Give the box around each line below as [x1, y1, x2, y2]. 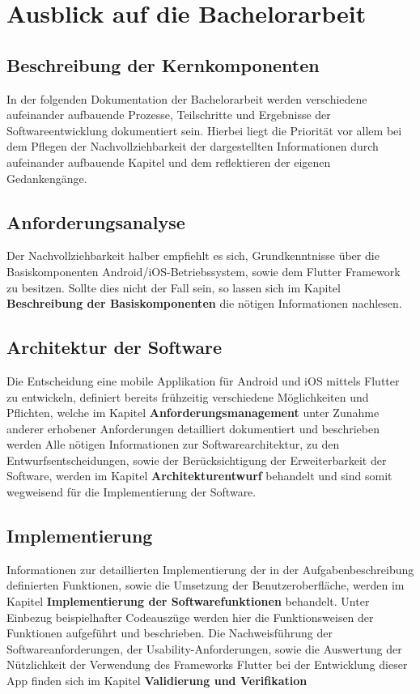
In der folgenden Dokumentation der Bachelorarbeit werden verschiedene [6, 90, 367, 107]
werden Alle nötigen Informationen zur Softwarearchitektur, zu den [6, 436, 340, 453]
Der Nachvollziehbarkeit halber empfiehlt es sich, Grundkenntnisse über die [6, 247, 380, 264]
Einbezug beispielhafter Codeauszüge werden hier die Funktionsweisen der [6, 608, 374, 625]
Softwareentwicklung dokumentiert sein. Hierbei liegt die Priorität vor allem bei [6, 121, 402, 138]
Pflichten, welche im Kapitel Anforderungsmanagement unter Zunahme [6, 404, 380, 421]
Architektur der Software [6, 334, 222, 360]
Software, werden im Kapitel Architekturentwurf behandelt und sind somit [6, 467, 392, 484]
